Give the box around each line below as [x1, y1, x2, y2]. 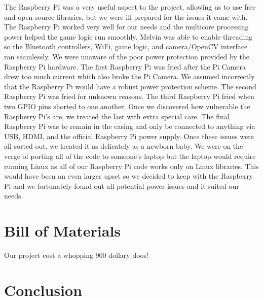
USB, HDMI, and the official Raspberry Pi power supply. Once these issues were [4, 130, 254, 141]
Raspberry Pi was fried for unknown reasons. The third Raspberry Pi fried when [4, 91, 254, 102]
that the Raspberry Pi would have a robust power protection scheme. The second [4, 81, 256, 91]
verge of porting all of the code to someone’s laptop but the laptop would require [4, 150, 256, 161]
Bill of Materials [4, 220, 121, 241]
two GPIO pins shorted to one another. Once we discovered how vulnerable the [4, 101, 250, 111]
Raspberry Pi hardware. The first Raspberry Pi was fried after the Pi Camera [4, 61, 246, 72]
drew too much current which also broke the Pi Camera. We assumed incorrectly [4, 71, 255, 82]
